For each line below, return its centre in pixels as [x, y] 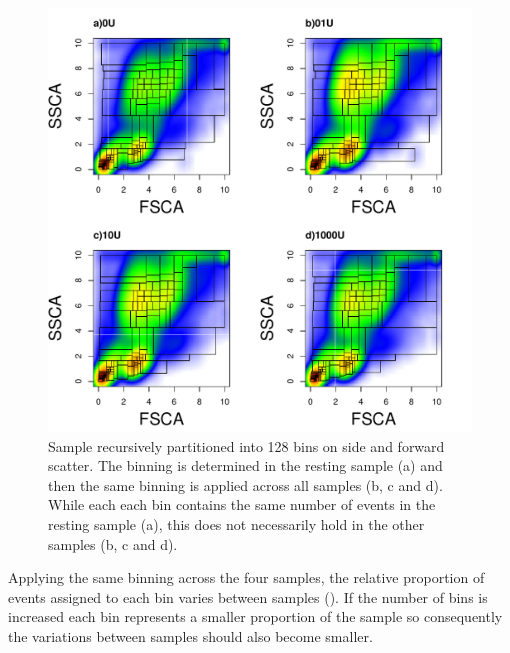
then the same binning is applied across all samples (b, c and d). [245, 484]
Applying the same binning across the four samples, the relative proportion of [246, 577]
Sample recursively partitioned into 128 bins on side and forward [246, 445]
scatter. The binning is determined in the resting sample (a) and [245, 465]
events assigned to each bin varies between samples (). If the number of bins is [248, 596]
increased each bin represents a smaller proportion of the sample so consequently [255, 616]
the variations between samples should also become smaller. [190, 635]
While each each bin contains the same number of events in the [242, 504]
